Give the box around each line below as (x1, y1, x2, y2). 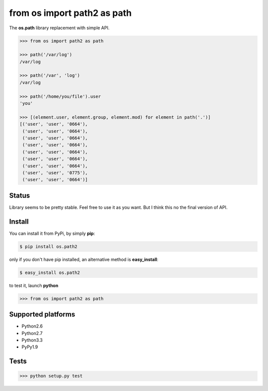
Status (9, 191, 30, 199)
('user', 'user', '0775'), (22, 170, 88, 176)
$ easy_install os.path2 (19, 269, 80, 275)
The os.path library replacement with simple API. (9, 25, 110, 31)
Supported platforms (9, 310, 75, 319)
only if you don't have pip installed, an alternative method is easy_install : (9, 256, 159, 262)
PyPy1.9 (21, 344, 38, 350)
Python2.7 (21, 330, 43, 336)
